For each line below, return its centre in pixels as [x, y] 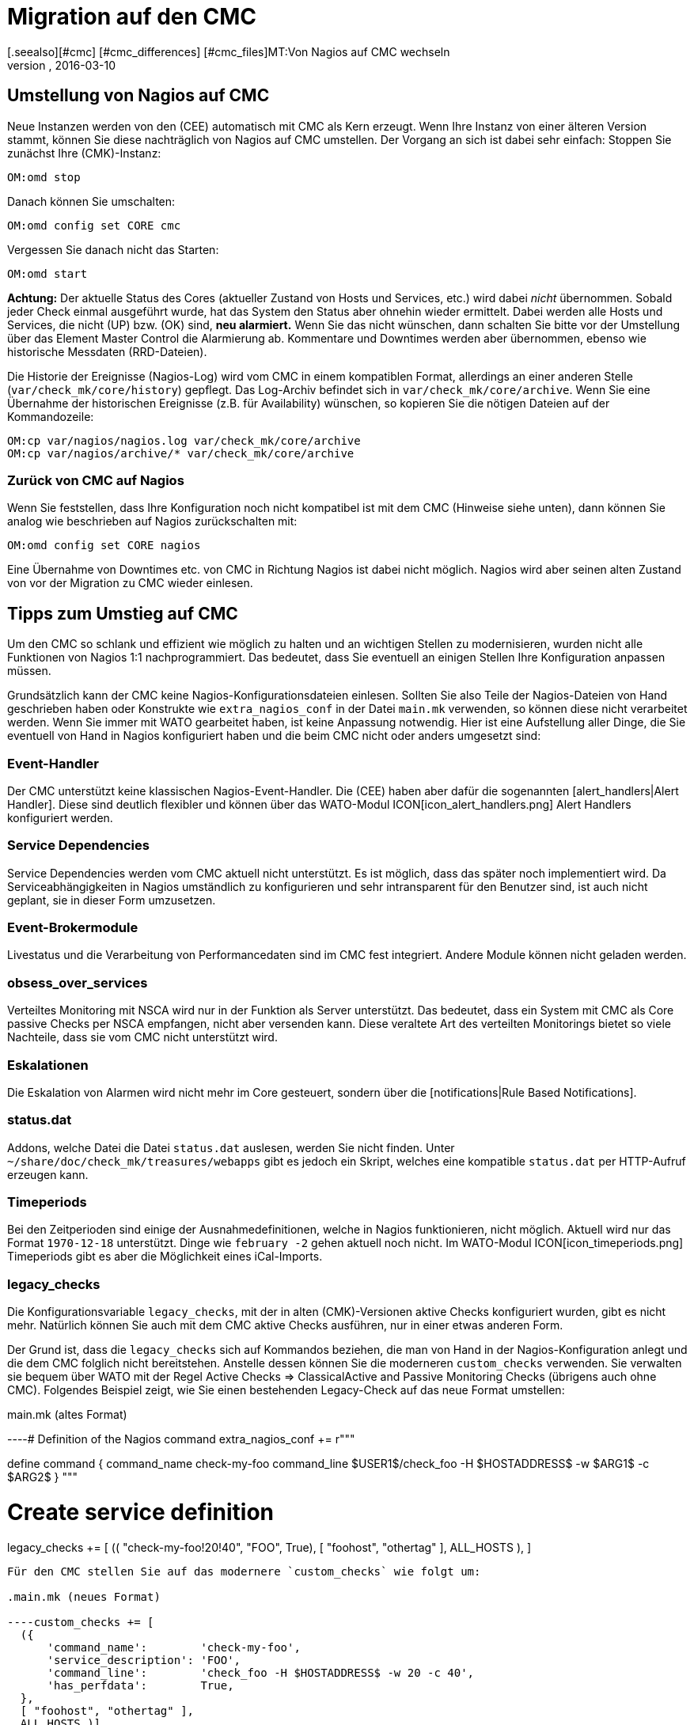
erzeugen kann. [48, 1174]
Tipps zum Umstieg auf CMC [123, 613]
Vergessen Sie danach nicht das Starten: [113, 249]
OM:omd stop [44, 177]
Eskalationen [48, 1065]
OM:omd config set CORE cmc [94, 225]
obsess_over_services [78, 982]
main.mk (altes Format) [67, 1415]
